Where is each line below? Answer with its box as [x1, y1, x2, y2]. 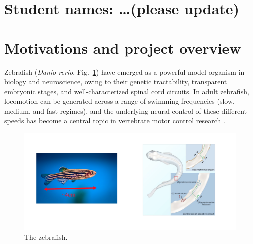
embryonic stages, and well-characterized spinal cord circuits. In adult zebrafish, [4, 86, 249, 96]
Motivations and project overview [4, 37, 241, 58]
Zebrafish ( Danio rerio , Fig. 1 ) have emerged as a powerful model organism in [4, 66, 245, 77]
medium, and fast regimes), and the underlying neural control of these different [4, 105, 247, 116]
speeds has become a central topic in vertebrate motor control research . [4, 115, 225, 126]
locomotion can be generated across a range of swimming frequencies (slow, [4, 96, 235, 106]
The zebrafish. [24, 231, 68, 242]
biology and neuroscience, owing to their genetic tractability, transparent [4, 76, 227, 87]
